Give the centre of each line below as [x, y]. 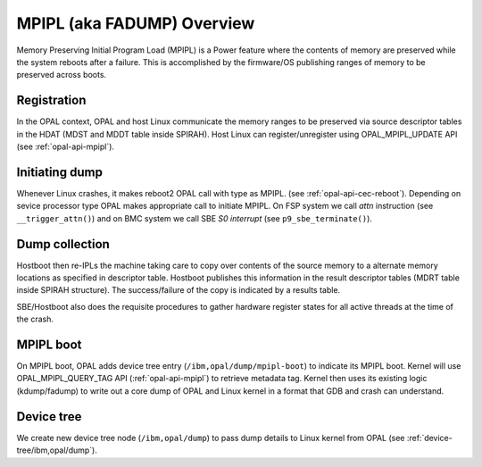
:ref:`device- [429, 438]
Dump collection [63, 244]
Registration [51, 100]
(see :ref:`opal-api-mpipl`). [66, 146]
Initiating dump [59, 172]
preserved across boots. [62, 75]
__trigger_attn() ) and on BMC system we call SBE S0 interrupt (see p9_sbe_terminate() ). [194, 218]
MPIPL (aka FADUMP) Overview [136, 23]
